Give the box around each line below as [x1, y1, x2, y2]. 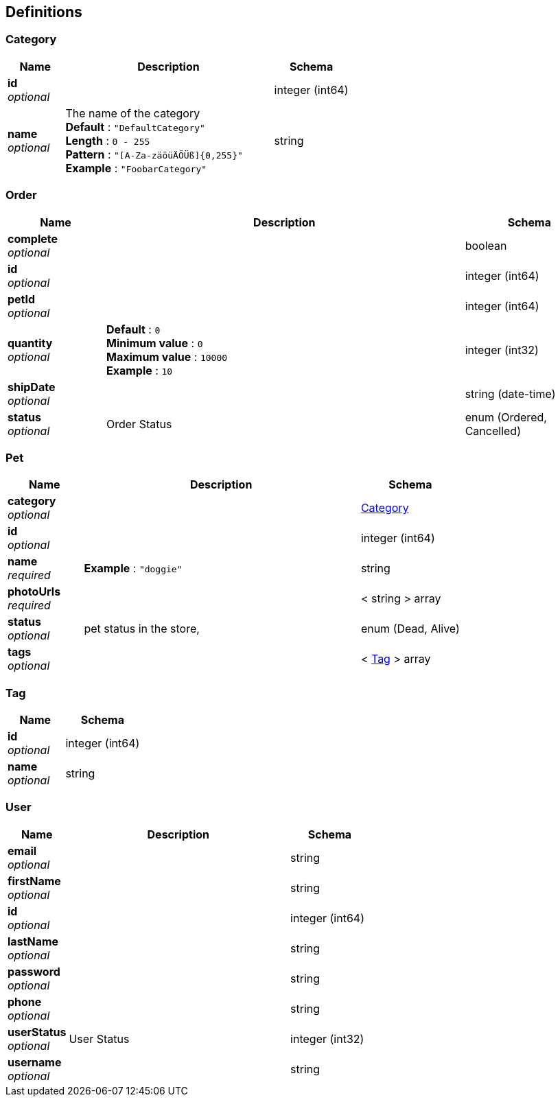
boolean [465, 238, 507, 253]
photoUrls [8, 585, 61, 599]
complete [8, 231, 58, 246]
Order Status [106, 417, 172, 431]
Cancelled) [465, 423, 521, 438]
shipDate [8, 379, 56, 394]
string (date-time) [465, 386, 556, 401]
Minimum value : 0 [106, 336, 203, 350]
